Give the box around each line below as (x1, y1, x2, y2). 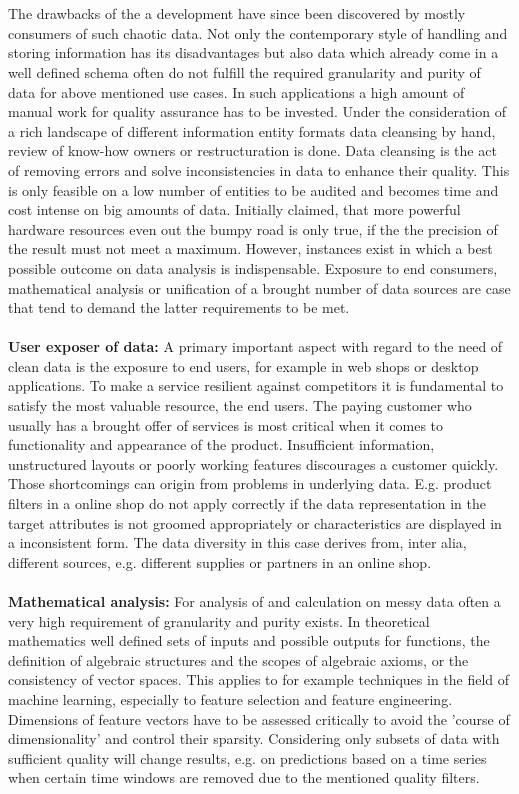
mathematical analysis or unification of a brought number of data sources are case (8, 277, 511, 298)
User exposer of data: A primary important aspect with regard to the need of (8, 336, 503, 357)
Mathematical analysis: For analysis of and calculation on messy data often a (8, 591, 501, 611)
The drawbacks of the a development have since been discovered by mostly (8, 3, 466, 24)
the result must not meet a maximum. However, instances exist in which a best (8, 238, 493, 259)
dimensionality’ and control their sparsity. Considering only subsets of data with (8, 728, 500, 749)
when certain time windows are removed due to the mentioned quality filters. (8, 767, 480, 788)
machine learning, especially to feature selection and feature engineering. (8, 688, 453, 709)
